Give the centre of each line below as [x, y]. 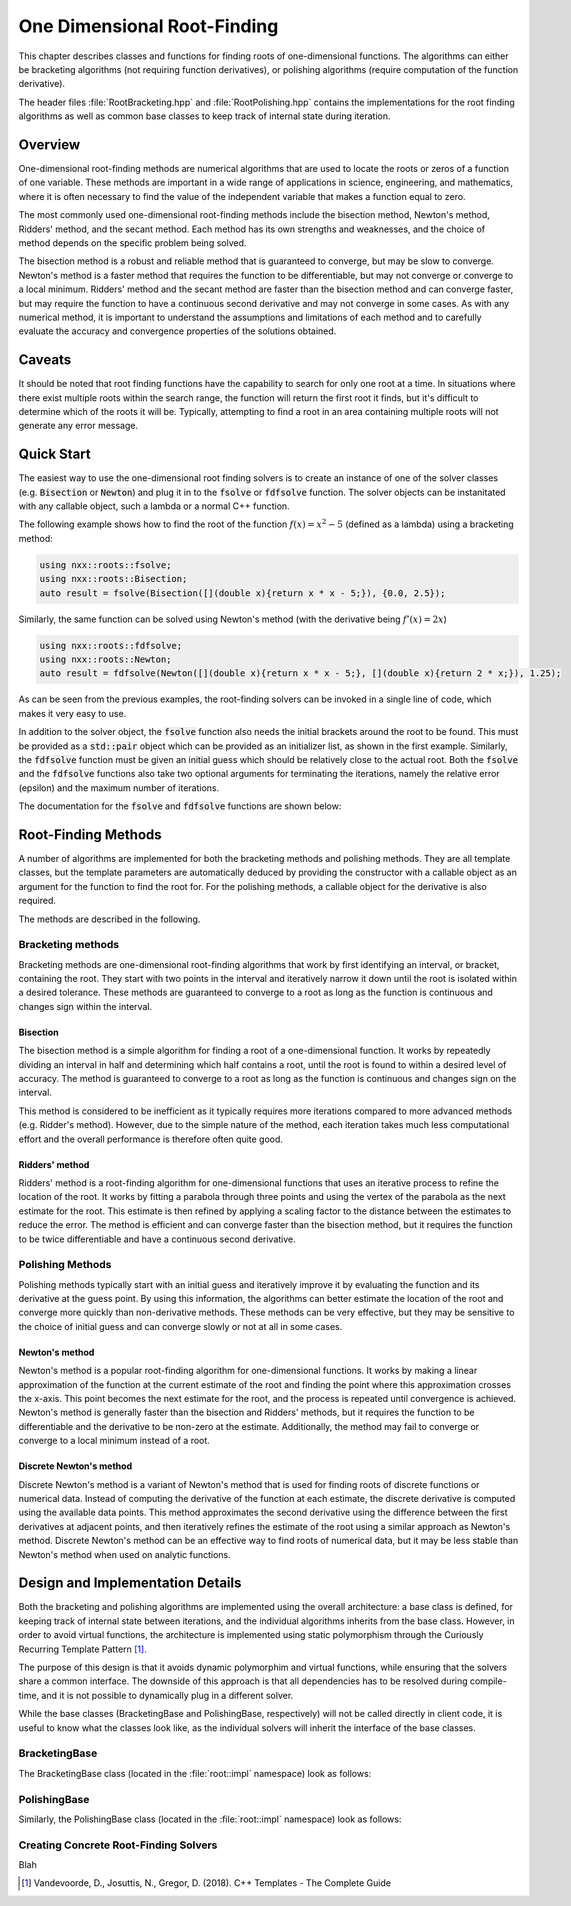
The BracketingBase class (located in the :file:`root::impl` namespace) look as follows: [195, 1773]
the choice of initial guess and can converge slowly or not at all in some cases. [180, 1326]
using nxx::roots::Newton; [105, 659]
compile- [488, 1681]
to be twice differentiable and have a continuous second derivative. [157, 1239]
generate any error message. [78, 426]
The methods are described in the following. [109, 919]
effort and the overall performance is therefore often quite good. [151, 1139]
